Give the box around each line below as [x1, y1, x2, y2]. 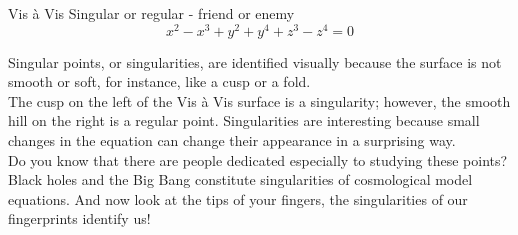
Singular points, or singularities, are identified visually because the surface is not [8, 51, 502, 72]
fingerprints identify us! [8, 208, 151, 229]
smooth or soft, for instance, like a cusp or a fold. [8, 71, 311, 92]
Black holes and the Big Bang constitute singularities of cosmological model [8, 169, 473, 190]
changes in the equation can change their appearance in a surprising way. [8, 130, 456, 151]
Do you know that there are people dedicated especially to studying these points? [8, 149, 508, 170]
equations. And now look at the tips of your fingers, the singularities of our [8, 188, 468, 209]
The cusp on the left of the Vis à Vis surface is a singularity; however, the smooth [8, 90, 511, 111]
